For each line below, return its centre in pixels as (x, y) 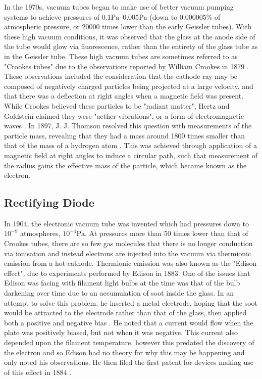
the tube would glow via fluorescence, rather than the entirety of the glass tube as (131, 46)
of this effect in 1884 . (38, 372)
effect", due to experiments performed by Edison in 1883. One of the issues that (127, 273)
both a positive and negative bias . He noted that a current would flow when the (129, 322)
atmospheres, (40, 233)
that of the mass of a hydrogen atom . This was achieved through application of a (130, 145)
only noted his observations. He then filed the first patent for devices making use (129, 362)
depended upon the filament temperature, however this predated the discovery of (129, 342)
